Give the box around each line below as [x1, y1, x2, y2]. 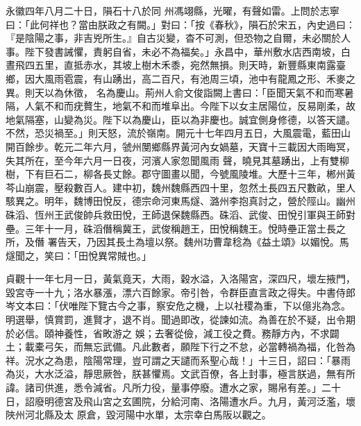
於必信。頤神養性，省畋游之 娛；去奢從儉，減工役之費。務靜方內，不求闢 [6, 325, 339, 340]
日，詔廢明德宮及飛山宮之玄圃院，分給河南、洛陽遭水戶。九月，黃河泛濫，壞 [6, 393, 355, 408]
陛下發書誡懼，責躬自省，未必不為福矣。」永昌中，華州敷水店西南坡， [24, 44, 341, 58]
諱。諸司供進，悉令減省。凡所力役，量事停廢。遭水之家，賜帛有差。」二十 [6, 380, 341, 395]
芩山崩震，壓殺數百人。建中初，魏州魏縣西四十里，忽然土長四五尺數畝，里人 [6, 180, 355, 194]
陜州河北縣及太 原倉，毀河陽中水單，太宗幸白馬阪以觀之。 [6, 407, 271, 422]
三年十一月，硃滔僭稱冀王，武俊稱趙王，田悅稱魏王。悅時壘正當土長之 [24, 221, 346, 235]
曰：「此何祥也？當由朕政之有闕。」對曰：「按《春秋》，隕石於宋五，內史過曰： [6, 17, 355, 31]
